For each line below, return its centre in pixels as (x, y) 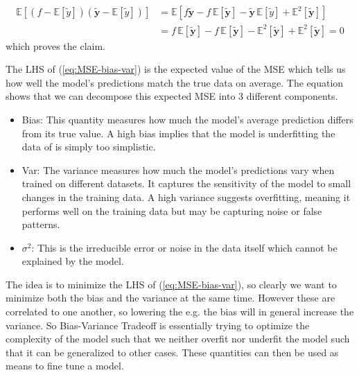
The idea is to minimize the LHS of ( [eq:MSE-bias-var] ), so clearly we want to (171, 284)
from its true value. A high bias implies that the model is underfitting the (178, 133)
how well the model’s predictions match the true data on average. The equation (175, 82)
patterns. (41, 224)
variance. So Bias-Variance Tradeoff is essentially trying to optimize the (158, 325)
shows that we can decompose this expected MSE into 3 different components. (172, 96)
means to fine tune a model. (65, 366)
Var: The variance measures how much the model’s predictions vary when (178, 169)
